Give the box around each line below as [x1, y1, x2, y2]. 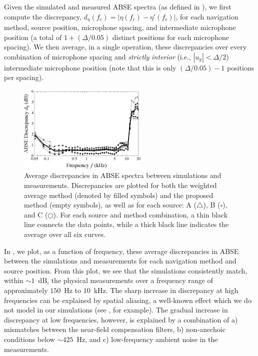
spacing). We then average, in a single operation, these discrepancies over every [4, 41, 247, 52]
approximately [4, 285, 48, 295]
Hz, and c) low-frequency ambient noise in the [76, 333, 218, 344]
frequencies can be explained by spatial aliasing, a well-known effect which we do [4, 294, 251, 305]
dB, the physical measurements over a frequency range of [38, 275, 213, 285]
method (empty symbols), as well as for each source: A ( [24, 199, 196, 210]
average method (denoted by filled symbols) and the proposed [24, 189, 213, 200]
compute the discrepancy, [4, 11, 81, 21]
